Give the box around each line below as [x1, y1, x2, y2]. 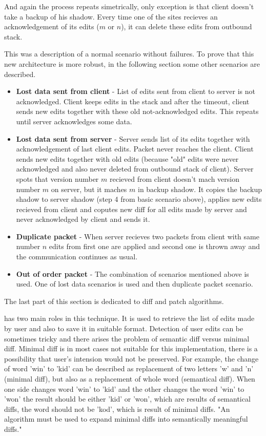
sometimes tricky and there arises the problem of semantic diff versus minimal [4, 333, 250, 344]
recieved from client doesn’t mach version [109, 173, 239, 184]
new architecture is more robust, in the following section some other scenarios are [4, 58, 260, 69]
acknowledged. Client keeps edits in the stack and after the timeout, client [16, 96, 250, 106]
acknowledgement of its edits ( [4, 21, 99, 32]
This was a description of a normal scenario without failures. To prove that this [4, 48, 254, 59]
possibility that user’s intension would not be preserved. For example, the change [4, 353, 259, 364]
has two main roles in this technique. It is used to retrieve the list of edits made [4, 313, 255, 324]
